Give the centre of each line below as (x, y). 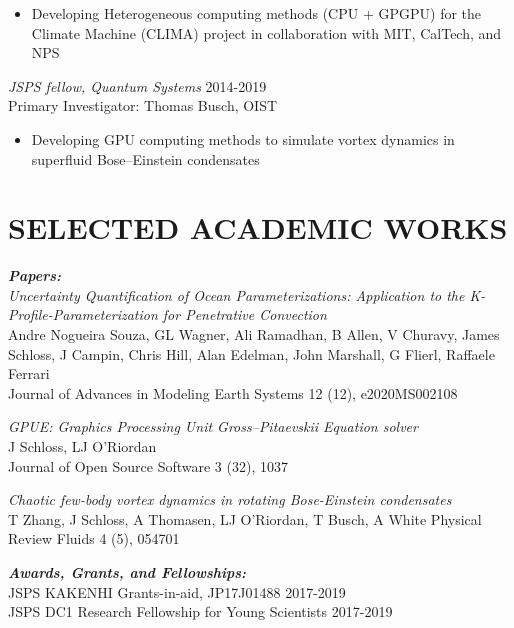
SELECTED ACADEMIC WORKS (258, 227)
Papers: (35, 275)
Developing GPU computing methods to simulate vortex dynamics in (243, 138)
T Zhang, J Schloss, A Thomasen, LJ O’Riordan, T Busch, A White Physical (245, 518)
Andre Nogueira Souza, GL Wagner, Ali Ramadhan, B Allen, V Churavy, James (254, 334)
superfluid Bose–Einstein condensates (145, 158)
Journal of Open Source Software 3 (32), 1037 (148, 465)
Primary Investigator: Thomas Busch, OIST (143, 105)
